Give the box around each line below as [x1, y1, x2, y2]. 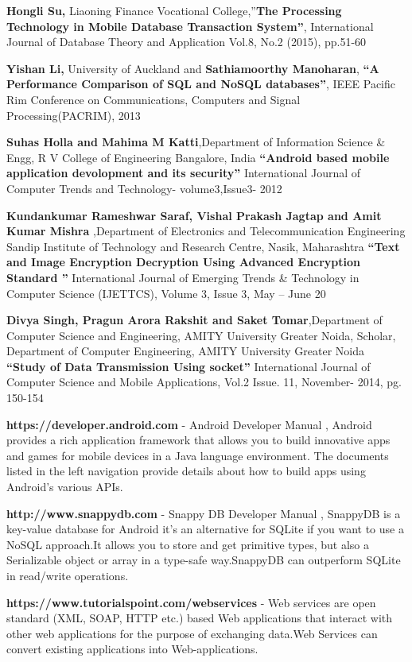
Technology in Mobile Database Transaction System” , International [6, 17, 374, 34]
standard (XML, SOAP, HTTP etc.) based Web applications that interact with [6, 610, 393, 626]
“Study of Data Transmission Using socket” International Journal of [6, 358, 371, 374]
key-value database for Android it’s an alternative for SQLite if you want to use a [6, 521, 404, 537]
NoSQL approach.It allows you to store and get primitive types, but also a [6, 536, 370, 552]
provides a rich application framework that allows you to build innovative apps [6, 432, 391, 448]
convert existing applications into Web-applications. [6, 641, 258, 657]
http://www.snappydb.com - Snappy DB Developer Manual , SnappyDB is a [6, 505, 401, 521]
